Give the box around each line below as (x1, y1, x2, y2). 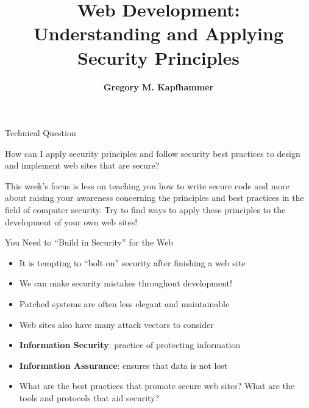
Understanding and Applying (33, 21, 284, 46)
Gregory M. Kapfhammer (103, 80, 214, 93)
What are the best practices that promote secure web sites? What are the (19, 379, 295, 392)
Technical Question (5, 126, 76, 139)
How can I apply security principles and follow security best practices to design (5, 147, 300, 159)
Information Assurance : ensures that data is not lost (19, 359, 228, 371)
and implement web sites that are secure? (5, 159, 160, 172)
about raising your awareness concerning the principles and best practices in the (5, 191, 304, 204)
